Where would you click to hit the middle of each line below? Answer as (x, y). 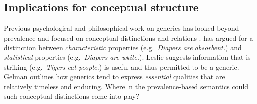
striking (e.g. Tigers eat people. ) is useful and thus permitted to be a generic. (122, 67)
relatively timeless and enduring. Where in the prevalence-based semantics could (126, 86)
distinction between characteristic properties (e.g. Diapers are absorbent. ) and (123, 47)
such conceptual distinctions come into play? (72, 96)
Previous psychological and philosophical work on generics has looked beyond (122, 28)
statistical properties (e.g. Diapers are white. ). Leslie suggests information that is (127, 57)
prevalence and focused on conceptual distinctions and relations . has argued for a (128, 37)
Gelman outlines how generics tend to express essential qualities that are (115, 77)
